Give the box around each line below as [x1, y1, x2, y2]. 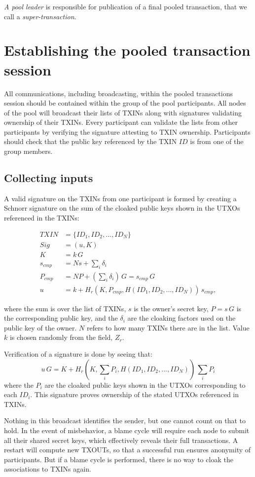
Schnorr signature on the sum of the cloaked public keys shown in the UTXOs [4, 203, 240, 213]
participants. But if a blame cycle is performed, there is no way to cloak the [4, 454, 233, 464]
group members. [4, 146, 53, 156]
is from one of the [190, 136, 244, 147]
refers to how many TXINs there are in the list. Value [87, 322, 250, 332]
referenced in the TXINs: [4, 213, 79, 223]
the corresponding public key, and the [4, 313, 118, 323]
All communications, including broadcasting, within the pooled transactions [4, 88, 233, 98]
